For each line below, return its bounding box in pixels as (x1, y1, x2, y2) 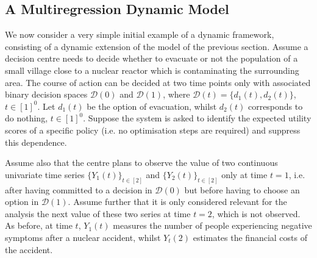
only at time (221, 168, 268, 181)
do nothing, (5, 112, 48, 124)
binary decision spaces (5, 88, 88, 101)
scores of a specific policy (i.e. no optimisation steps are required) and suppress (5, 123, 301, 136)
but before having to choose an (184, 183, 300, 196)
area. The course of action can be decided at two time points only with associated (5, 76, 311, 88)
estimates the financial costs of (193, 231, 308, 243)
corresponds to (248, 99, 303, 112)
